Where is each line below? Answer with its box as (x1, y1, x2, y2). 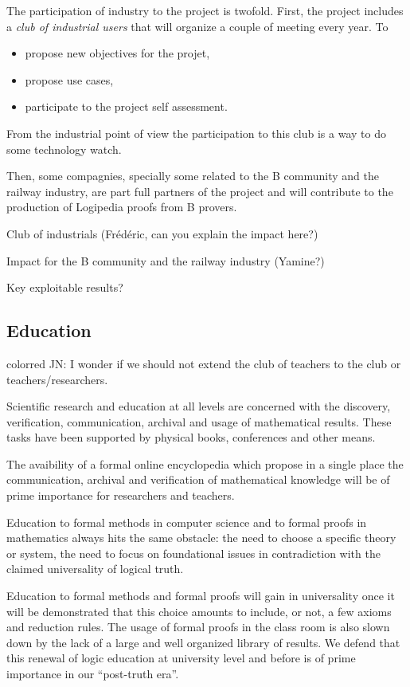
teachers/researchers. (6, 371, 108, 387)
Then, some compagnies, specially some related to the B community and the (6, 167, 379, 184)
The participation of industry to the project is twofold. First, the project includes (6, 2, 404, 18)
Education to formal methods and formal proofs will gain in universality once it (6, 587, 395, 604)
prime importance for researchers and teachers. (6, 487, 235, 504)
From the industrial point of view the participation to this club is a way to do (6, 124, 386, 141)
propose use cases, (25, 71, 114, 88)
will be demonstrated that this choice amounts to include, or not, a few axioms (6, 603, 392, 619)
